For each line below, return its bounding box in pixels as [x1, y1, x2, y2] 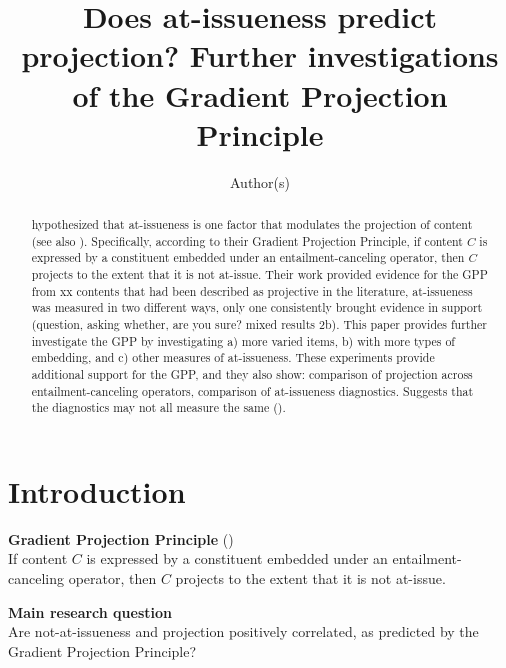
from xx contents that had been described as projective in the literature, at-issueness [31, 282, 473, 299]
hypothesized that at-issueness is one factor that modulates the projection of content [31, 216, 473, 233]
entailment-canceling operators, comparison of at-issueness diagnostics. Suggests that [31, 382, 474, 399]
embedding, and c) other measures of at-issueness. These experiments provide [31, 349, 435, 366]
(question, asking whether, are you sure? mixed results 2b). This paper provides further [31, 316, 488, 333]
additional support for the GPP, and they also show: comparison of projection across [31, 365, 473, 382]
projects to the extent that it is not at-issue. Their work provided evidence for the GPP [31, 266, 488, 283]
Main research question [8, 601, 173, 622]
